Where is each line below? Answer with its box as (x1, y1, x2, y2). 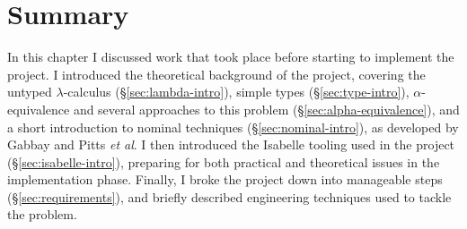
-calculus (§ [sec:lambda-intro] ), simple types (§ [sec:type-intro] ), (63, 82, 410, 101)
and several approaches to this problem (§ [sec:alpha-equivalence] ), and (73, 99, 460, 118)
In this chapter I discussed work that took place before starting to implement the (7, 47, 454, 66)
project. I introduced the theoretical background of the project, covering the (7, 64, 426, 83)
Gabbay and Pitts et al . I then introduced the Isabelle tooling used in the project (7, 135, 455, 154)
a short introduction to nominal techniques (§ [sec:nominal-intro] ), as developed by (7, 117, 459, 136)
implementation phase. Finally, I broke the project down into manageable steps (7, 170, 443, 189)
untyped (7, 82, 52, 101)
